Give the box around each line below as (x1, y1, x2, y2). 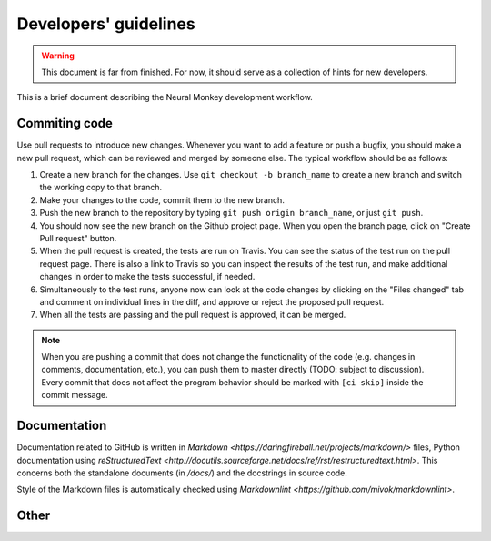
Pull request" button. (39, 232, 117, 243)
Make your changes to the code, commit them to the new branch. (39, 194, 286, 205)
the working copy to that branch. (39, 182, 163, 193)
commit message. (41, 390, 108, 401)
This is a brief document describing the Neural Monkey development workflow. (16, 92, 313, 103)
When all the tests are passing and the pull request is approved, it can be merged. (39, 310, 346, 321)
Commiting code (16, 116, 114, 131)
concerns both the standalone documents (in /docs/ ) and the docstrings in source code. (16, 467, 347, 478)
